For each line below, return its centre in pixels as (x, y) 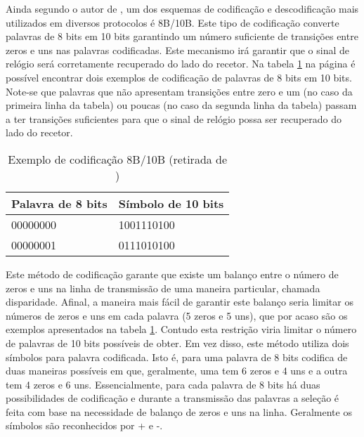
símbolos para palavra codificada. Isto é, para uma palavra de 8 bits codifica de (177, 357)
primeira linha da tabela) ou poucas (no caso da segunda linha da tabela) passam (181, 105)
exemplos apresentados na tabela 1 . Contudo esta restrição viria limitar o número (181, 329)
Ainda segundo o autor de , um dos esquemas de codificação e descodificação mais (182, 8)
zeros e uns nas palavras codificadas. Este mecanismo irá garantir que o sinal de (178, 50)
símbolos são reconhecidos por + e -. (84, 425)
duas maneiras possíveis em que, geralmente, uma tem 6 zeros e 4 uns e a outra (177, 371)
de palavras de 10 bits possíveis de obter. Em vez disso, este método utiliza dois (177, 343)
